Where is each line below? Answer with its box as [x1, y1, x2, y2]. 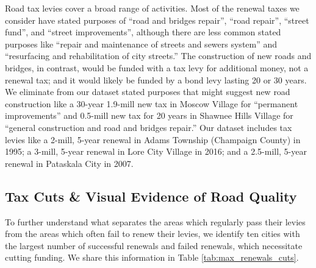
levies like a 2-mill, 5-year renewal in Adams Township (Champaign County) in [5, 133, 301, 146]
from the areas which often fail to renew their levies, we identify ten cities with [5, 227, 300, 240]
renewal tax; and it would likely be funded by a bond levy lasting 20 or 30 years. [5, 73, 307, 86]
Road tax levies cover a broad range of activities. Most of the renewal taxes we [5, 2, 300, 14]
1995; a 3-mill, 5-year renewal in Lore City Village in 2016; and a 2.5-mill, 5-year [5, 145, 307, 158]
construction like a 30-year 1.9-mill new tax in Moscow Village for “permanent [5, 97, 298, 110]
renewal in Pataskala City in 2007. [5, 157, 134, 169]
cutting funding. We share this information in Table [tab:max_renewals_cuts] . [5, 251, 299, 264]
